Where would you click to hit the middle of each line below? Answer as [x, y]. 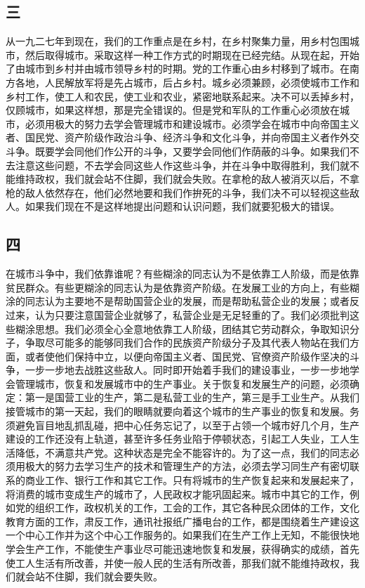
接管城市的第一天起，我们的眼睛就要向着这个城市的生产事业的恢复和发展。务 [182, 411]
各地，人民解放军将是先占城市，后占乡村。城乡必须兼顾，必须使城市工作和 [187, 82]
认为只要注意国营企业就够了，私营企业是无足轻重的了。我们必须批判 [192, 314]
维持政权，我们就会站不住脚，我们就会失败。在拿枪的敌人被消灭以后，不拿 [187, 179]
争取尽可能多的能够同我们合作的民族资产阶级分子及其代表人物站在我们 [187, 342]
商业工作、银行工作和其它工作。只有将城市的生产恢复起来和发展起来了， [192, 480]
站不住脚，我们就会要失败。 [99, 576]
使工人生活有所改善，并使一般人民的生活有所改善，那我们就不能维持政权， [178, 562]
